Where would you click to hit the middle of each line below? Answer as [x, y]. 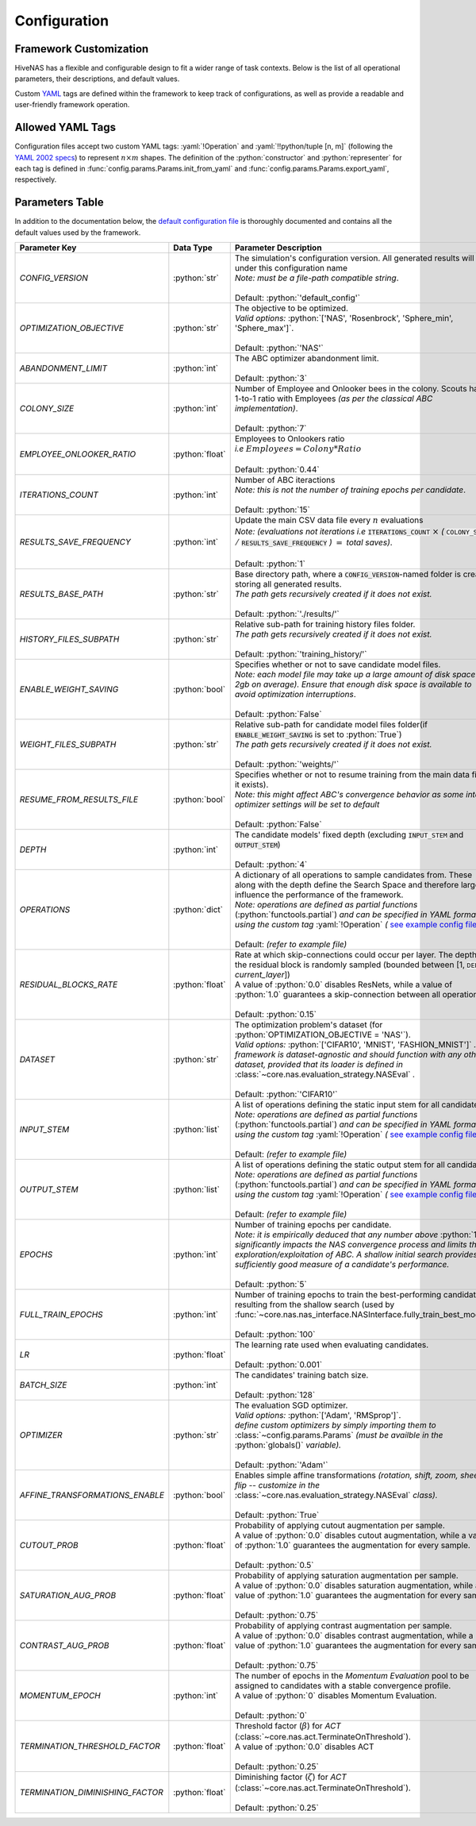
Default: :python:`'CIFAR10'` [286, 1094]
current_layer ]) [263, 974]
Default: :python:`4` [271, 864]
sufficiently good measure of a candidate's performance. [342, 1264]
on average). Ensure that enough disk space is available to [361, 684]
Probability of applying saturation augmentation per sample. [347, 1575]
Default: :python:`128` [275, 1395]
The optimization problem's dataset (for [309, 1024]
